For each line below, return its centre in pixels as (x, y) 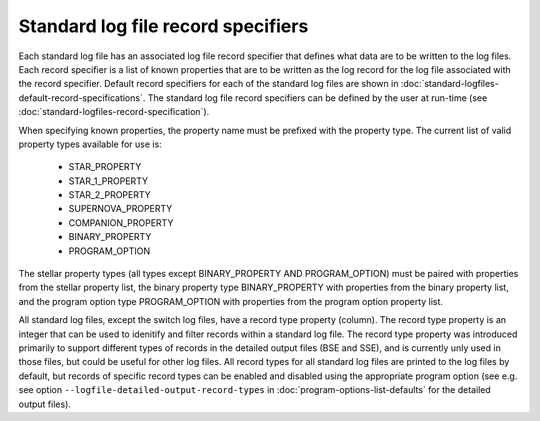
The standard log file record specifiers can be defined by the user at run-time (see (317, 97)
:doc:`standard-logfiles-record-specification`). (114, 112)
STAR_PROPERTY (105, 167)
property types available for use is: (90, 144)
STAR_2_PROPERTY (110, 195)
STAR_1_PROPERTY (108, 181)
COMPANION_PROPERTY (121, 222)
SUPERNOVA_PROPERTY (120, 209)
